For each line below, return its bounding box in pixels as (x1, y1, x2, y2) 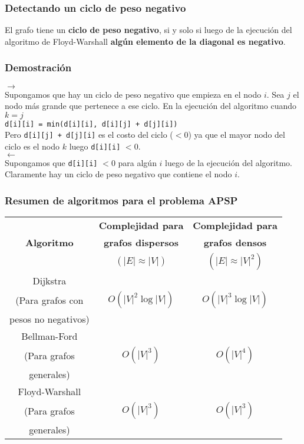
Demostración (5, 60, 72, 75)
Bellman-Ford (21, 329, 78, 343)
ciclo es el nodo (5, 140, 60, 153)
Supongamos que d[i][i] (5, 156, 98, 168)
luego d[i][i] (69, 140, 121, 153)
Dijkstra (32, 274, 67, 288)
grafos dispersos (104, 236, 179, 250)
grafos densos (203, 236, 267, 250)
